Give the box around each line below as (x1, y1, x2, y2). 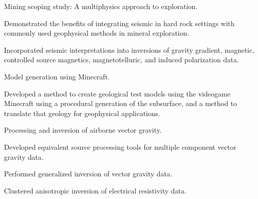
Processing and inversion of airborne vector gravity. (4, 125, 162, 135)
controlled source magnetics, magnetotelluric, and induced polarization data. (4, 54, 239, 65)
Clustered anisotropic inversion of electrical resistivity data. (4, 185, 187, 195)
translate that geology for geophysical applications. (4, 108, 160, 118)
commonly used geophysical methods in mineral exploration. (4, 28, 189, 38)
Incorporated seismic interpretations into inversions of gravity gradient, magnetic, (4, 44, 254, 55)
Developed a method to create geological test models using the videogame (4, 88, 230, 98)
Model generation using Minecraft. (4, 71, 110, 81)
